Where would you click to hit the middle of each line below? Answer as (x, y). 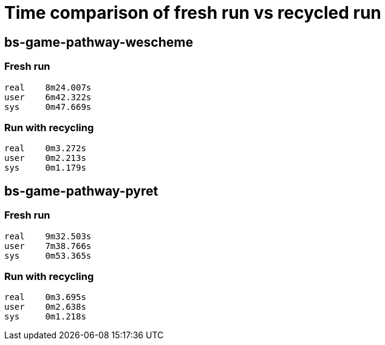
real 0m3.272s (45, 149)
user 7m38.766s (48, 246)
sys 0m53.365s (48, 255)
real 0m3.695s (45, 297)
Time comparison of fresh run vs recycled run (193, 13)
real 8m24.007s (48, 87)
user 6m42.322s (48, 97)
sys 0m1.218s (45, 317)
